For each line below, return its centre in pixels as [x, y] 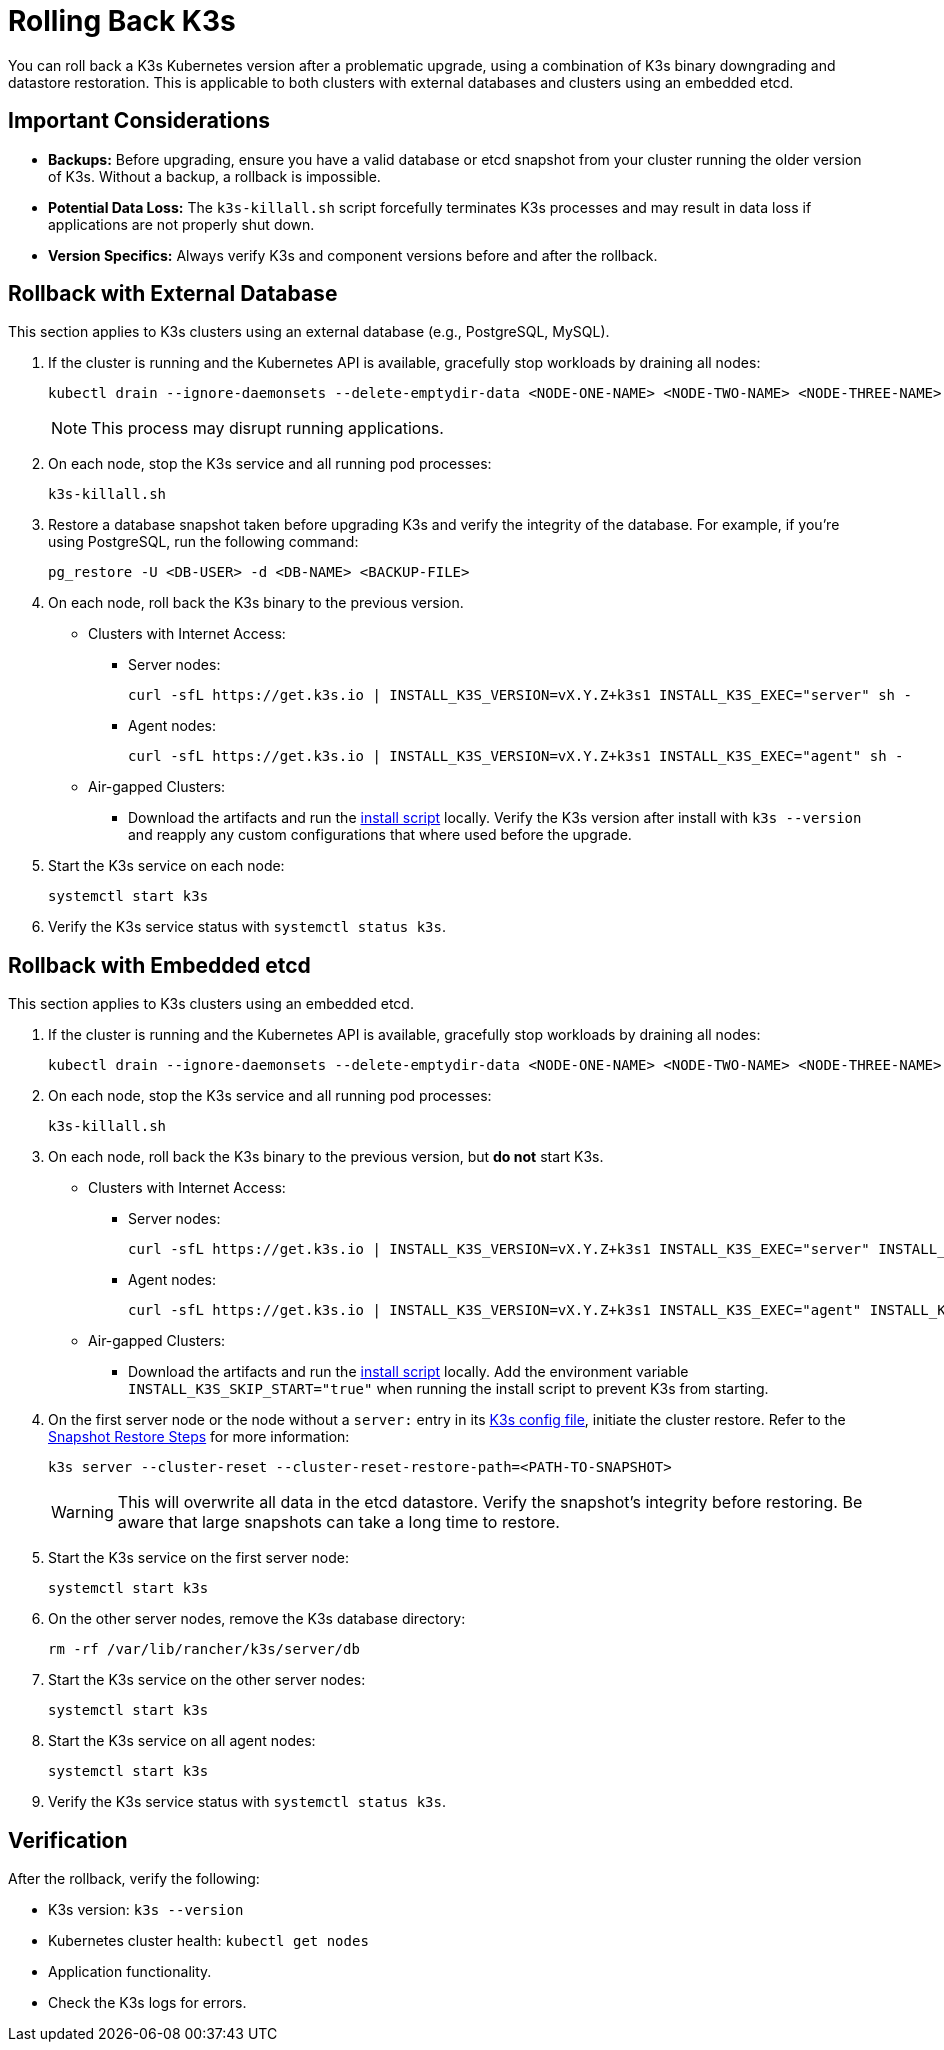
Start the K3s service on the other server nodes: [207, 1680]
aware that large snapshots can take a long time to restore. [338, 1522]
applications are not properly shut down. [181, 224]
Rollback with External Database [173, 294]
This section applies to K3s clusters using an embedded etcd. [211, 1004]
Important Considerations [139, 121]
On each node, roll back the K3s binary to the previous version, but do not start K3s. [326, 1157]
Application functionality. [130, 1972]
